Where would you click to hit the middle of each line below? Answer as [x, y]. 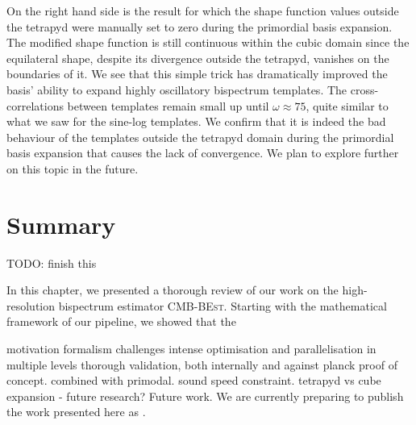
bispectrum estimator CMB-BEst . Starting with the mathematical [223, 305]
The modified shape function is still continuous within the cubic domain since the [208, 42]
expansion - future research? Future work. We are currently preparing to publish [205, 396]
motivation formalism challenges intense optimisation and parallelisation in [191, 349]
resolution [31, 305]
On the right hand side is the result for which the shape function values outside [203, 10]
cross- [364, 89]
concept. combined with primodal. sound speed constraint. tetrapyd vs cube [194, 380]
